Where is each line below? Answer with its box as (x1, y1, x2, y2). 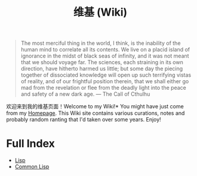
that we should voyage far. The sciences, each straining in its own (20, 59, 183, 66)
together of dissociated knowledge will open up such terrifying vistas (20, 71, 192, 78)
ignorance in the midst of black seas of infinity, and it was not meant (20, 52, 189, 60)
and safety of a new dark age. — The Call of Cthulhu (20, 90, 150, 98)
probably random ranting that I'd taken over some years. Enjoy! (6, 116, 161, 123)
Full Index (6, 137, 56, 150)
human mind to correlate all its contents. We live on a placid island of (20, 46, 190, 53)
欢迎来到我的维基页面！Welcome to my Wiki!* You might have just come (6, 103, 184, 110)
